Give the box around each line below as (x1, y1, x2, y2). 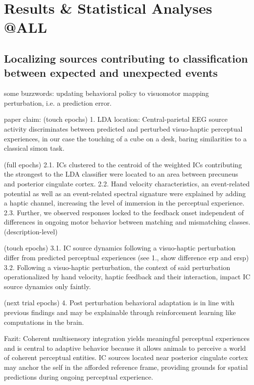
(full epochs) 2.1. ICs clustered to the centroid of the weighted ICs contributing (4, 159, 242, 169)
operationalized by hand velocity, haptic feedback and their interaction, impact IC (4, 272, 251, 282)
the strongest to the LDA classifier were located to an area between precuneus (4, 169, 238, 179)
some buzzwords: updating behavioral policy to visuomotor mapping (4, 88, 209, 98)
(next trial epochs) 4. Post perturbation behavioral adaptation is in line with (4, 297, 234, 308)
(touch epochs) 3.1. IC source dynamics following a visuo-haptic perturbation (4, 243, 236, 253)
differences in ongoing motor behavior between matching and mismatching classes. (4, 217, 251, 227)
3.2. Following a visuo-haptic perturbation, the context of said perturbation (4, 262, 231, 272)
